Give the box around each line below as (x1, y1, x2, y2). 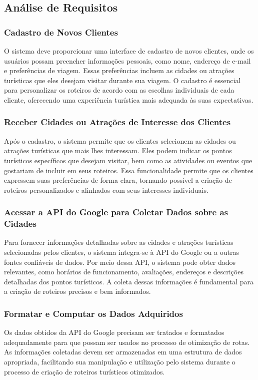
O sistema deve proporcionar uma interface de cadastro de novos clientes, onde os (4, 46, 254, 56)
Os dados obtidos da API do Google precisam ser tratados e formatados (4, 327, 224, 337)
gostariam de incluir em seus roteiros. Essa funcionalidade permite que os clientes (4, 165, 253, 175)
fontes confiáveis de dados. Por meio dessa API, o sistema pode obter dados (4, 256, 236, 267)
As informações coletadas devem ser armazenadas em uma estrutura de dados (4, 346, 242, 357)
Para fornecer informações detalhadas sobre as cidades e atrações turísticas (4, 237, 233, 247)
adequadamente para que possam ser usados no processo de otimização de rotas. (4, 336, 250, 347)
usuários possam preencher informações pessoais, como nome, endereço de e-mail (4, 55, 251, 66)
